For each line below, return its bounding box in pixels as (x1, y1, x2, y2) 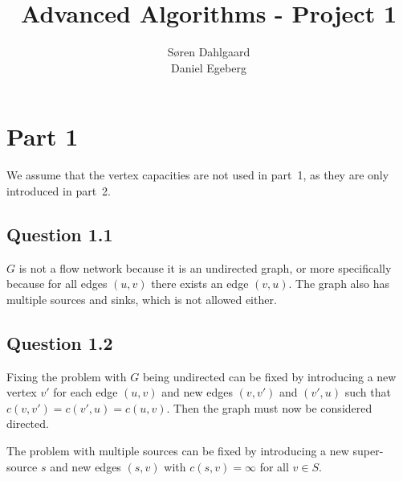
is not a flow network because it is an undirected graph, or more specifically (18, 259, 392, 276)
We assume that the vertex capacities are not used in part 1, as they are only (6, 166, 389, 183)
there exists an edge (151, 275, 249, 292)
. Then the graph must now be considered (166, 399, 372, 416)
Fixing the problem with (6, 368, 127, 384)
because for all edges (6, 275, 108, 292)
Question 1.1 (6, 221, 113, 246)
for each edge (53, 384, 118, 401)
